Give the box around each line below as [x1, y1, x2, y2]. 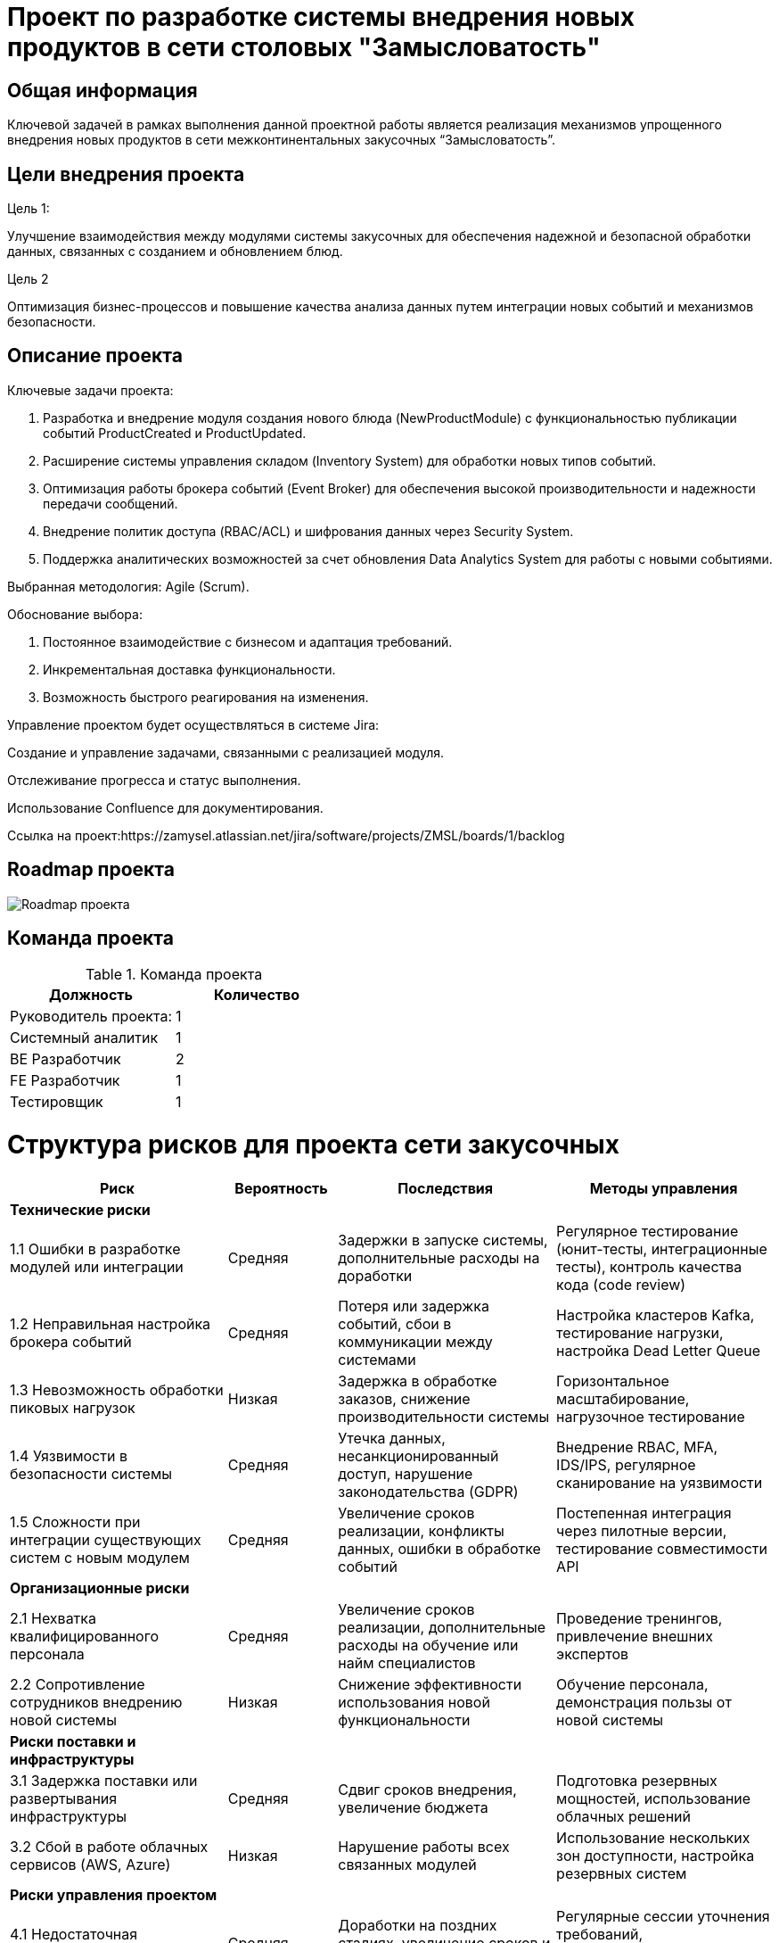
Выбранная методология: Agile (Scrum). [7, 578, 250, 594]
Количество [213, 985, 300, 1004]
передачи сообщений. [43, 495, 178, 511]
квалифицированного [10, 1627, 159, 1646]
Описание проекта [7, 344, 183, 368]
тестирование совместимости [556, 1540, 767, 1559]
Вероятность [234, 1179, 328, 1198]
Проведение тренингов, [556, 1609, 723, 1628]
